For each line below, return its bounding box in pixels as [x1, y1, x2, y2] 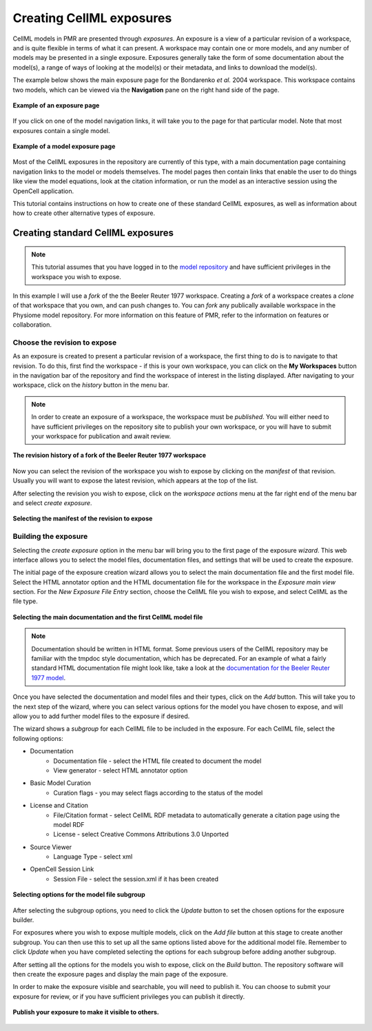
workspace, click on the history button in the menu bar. [12, 381, 169, 389]
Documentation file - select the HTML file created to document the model [53, 757, 262, 765]
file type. [12, 597, 38, 606]
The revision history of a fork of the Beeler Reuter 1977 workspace [12, 451, 207, 460]
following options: [12, 734, 63, 742]
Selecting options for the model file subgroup [12, 890, 146, 899]
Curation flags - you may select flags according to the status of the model [53, 788, 263, 797]
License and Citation [30, 802, 89, 810]
